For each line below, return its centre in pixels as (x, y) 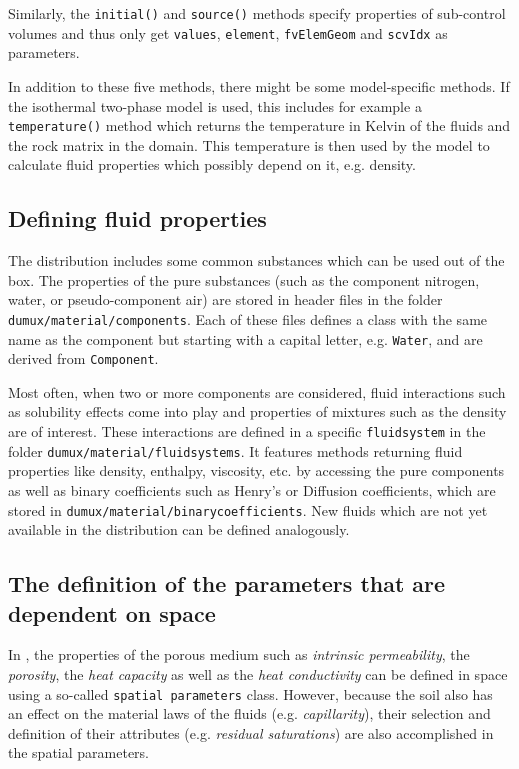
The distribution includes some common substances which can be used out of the (256, 260)
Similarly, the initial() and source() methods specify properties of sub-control (257, 13)
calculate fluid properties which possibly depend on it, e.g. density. (212, 164)
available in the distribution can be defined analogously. (179, 529)
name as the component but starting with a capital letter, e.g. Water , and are (245, 338)
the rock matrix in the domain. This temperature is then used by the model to (249, 144)
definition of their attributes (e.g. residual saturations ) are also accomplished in (251, 732)
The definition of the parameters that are (227, 583)
